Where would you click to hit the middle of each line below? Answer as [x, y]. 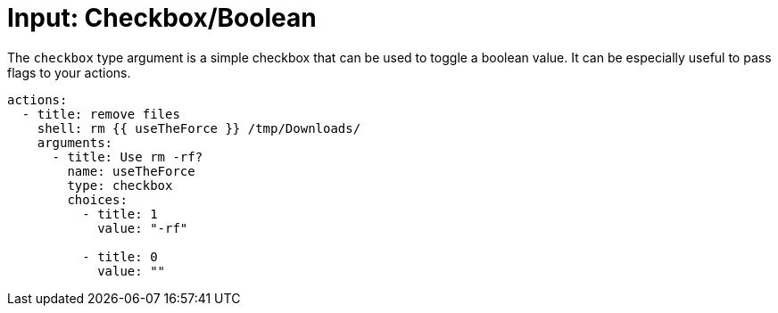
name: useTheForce [131, 171]
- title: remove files [101, 114]
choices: [97, 199]
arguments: [75, 142]
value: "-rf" [143, 228]
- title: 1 [120, 214]
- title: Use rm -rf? [128, 156]
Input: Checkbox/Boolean [162, 18]
